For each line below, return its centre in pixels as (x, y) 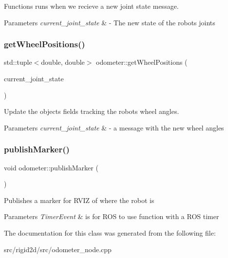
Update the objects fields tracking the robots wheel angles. (92, 111)
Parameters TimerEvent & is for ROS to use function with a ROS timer (112, 216)
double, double (63, 62)
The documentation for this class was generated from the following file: (110, 232)
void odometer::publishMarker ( (51, 167)
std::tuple (18, 62)
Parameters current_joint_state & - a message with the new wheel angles (114, 127)
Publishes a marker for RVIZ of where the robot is (79, 200)
